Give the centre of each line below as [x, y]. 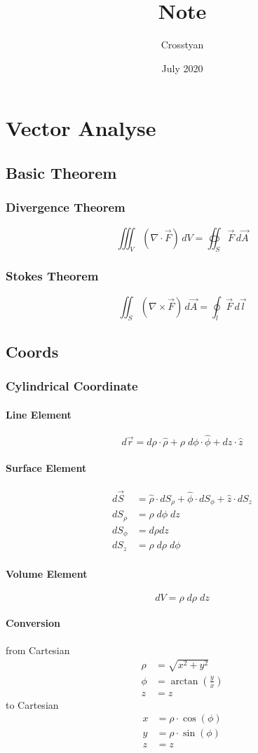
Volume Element [47, 573]
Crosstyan [182, 45]
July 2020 [182, 68]
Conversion [33, 623]
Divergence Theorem [66, 207]
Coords [32, 351]
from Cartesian [38, 650]
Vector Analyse [81, 128]
